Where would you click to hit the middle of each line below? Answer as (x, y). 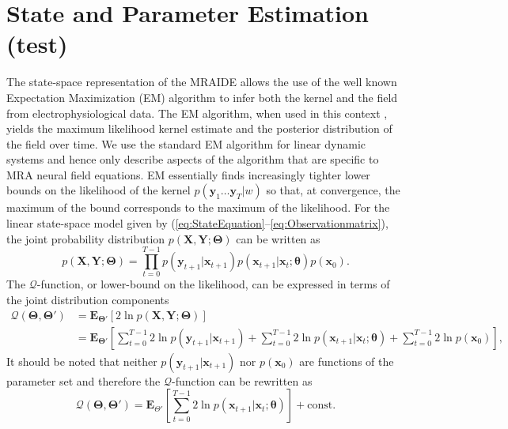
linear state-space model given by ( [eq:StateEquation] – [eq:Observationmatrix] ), (197, 223)
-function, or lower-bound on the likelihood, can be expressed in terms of (213, 284)
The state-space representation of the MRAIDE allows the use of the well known (202, 82)
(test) (37, 44)
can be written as (278, 238)
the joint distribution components (88, 299)
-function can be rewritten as (242, 380)
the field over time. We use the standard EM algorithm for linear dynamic (186, 143)
